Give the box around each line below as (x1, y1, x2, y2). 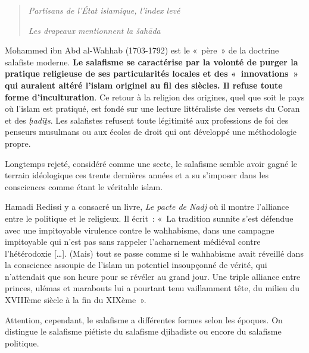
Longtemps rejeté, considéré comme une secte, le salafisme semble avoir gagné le (5, 157, 298, 169)
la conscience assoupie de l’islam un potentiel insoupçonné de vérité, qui (5, 259, 267, 271)
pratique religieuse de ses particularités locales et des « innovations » (5, 67, 299, 80)
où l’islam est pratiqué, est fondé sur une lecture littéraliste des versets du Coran (5, 102, 300, 115)
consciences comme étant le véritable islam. (5, 180, 163, 193)
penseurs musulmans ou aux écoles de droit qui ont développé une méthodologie (5, 125, 297, 138)
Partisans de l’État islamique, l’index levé (28, 4, 180, 16)
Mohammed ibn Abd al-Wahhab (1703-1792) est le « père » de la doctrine (5, 44, 279, 56)
